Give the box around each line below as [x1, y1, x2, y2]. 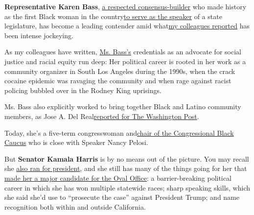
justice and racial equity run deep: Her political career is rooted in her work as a [4, 56, 246, 66]
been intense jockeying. [4, 30, 73, 40]
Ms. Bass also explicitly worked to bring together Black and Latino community [4, 101, 241, 112]
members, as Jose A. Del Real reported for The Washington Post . [4, 111, 199, 121]
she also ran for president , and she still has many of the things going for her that [4, 163, 247, 173]
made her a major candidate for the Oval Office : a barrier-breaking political [4, 172, 231, 183]
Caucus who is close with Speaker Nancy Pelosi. [4, 137, 148, 147]
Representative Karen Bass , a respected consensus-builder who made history [4, 1, 247, 11]
